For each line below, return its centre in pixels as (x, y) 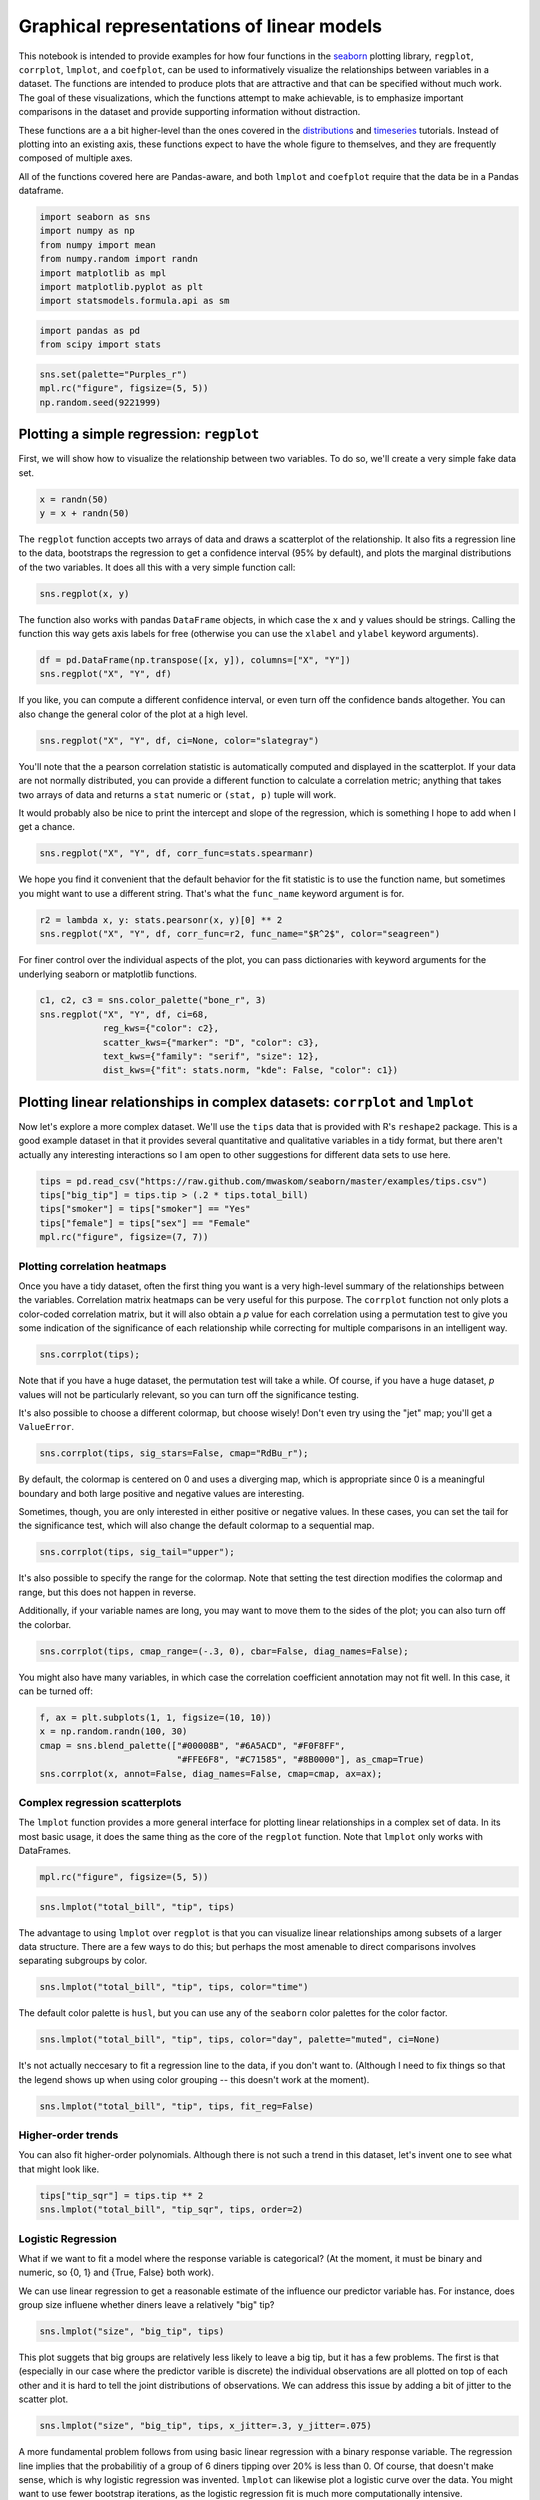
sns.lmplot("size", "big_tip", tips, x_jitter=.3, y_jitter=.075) (205, 2426)
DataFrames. (45, 1851)
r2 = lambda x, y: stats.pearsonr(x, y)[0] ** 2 (161, 919)
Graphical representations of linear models (200, 26)
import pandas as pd (89, 330)
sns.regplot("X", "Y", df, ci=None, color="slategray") (179, 740)
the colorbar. (45, 1624)
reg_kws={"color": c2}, (161, 1028)
